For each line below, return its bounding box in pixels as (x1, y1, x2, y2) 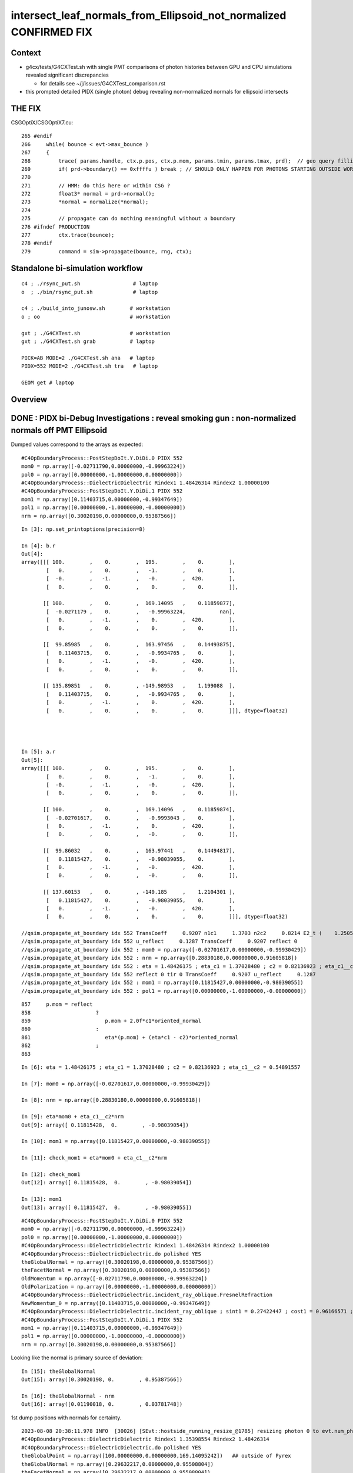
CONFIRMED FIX (11, 25, 93, 38)
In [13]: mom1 (21, 1196, 62, 1203)
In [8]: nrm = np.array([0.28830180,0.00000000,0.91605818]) (21, 1097, 201, 1104)
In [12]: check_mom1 (21, 1171, 81, 1178)
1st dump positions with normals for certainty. (11, 1414, 122, 1421)
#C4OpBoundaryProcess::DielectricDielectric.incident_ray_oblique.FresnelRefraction (21, 1292, 273, 1299)
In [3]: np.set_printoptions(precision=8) (21, 526, 146, 533)
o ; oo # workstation (21, 313, 171, 320)
